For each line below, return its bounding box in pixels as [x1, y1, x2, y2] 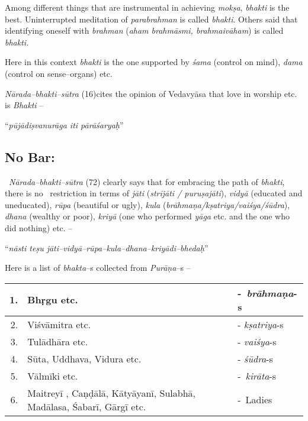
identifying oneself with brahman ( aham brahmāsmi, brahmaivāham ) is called [5, 24, 284, 37]
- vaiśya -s [238, 334, 277, 348]
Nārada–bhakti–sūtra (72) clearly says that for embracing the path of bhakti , [9, 175, 285, 187]
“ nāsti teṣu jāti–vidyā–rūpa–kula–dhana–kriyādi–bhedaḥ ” [5, 241, 208, 254]
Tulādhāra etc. [27, 334, 88, 348]
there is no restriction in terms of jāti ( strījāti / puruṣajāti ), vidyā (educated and [5, 187, 303, 199]
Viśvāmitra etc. [27, 317, 91, 331]
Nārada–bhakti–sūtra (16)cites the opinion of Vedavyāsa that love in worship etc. [5, 87, 297, 99]
